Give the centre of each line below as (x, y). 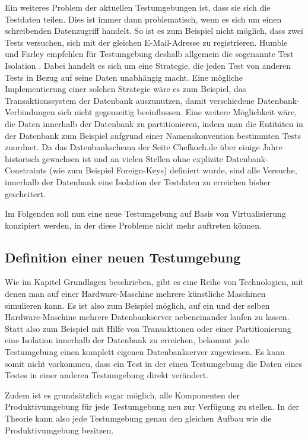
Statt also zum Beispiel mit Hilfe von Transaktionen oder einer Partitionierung (148, 328)
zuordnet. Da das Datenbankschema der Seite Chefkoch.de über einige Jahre (144, 147)
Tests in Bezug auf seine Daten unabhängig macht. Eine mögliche (124, 77)
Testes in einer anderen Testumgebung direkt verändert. (107, 375)
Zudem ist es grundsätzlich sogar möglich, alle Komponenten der (122, 395)
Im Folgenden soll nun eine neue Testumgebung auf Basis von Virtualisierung (145, 213)
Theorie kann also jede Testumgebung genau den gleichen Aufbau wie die (138, 418)
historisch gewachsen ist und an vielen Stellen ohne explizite (114, 158)
